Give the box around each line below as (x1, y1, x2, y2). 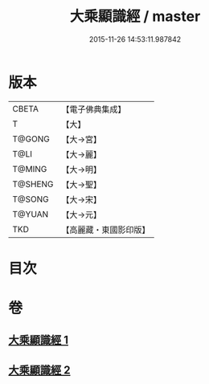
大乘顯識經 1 (8, 333, 69, 347)
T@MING (12, 163, 47, 174)
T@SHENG (12, 178, 54, 190)
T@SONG (12, 194, 50, 205)
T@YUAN (12, 208, 49, 219)
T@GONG (12, 133, 50, 145)
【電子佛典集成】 (61, 104, 126, 115)
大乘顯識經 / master (69, 7, 201, 26)
